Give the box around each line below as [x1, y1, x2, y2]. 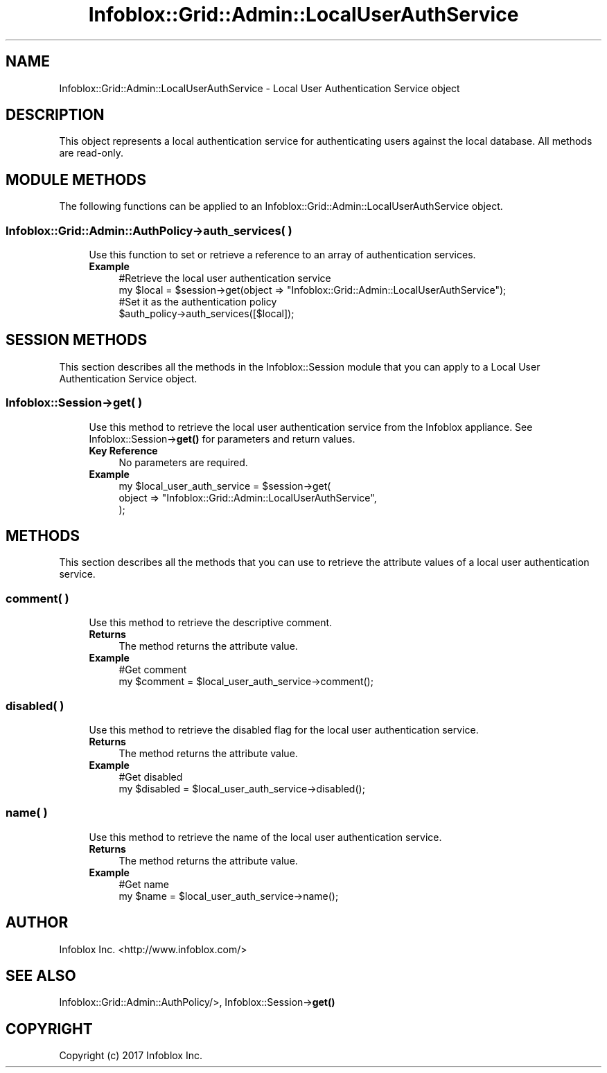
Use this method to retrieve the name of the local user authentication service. [89, 831, 442, 843]
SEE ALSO [6, 966, 76, 984]
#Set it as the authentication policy [118, 296, 277, 308]
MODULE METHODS [6, 170, 147, 188]
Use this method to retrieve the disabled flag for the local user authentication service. [89, 723, 479, 736]
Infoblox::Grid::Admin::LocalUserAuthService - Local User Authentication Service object [59, 82, 460, 94]
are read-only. [59, 147, 124, 159]
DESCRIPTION [6, 106, 105, 124]
